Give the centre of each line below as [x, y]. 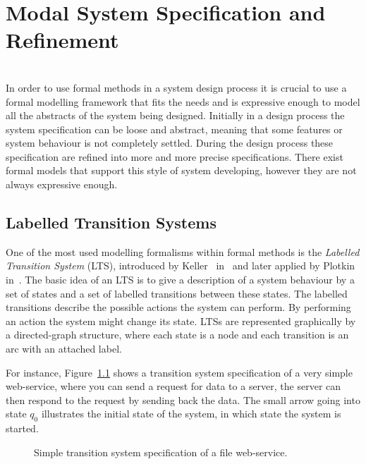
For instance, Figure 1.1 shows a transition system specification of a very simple [179, 372]
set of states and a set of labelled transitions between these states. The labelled [177, 293]
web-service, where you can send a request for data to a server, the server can [173, 386]
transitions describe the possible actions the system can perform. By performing [178, 307]
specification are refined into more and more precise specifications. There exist [175, 156]
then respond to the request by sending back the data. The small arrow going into [183, 399]
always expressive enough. [62, 184]
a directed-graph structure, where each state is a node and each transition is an [177, 335]
